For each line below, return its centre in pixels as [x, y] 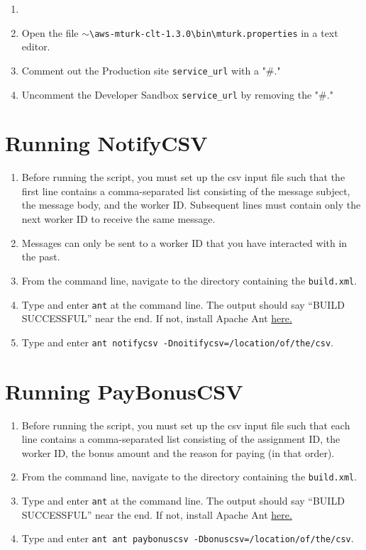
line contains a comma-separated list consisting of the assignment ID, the [181, 439]
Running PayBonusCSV [124, 391]
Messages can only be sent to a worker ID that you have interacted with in [184, 242]
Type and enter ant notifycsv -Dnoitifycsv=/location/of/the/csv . [177, 342]
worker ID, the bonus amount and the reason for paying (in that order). [178, 452]
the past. [41, 257]
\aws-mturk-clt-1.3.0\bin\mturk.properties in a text [214, 32]
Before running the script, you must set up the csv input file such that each [186, 425]
